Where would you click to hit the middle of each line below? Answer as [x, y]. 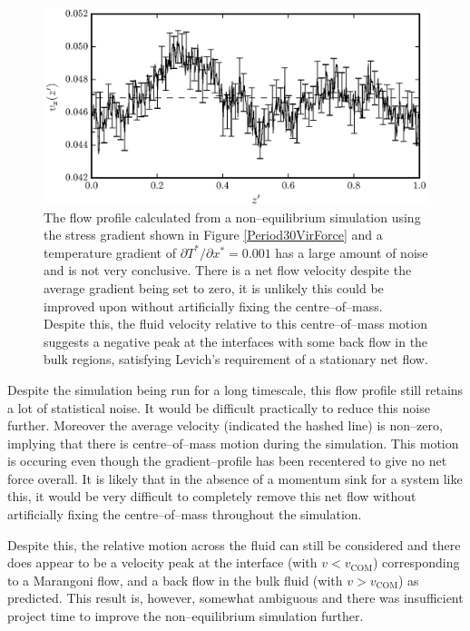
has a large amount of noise [352, 252]
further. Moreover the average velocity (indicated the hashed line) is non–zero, [225, 425]
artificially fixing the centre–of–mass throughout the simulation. [185, 514]
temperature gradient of [110, 252]
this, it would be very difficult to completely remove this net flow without [212, 496]
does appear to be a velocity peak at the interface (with [162, 562]
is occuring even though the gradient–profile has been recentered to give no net [227, 461]
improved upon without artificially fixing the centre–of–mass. [213, 306]
